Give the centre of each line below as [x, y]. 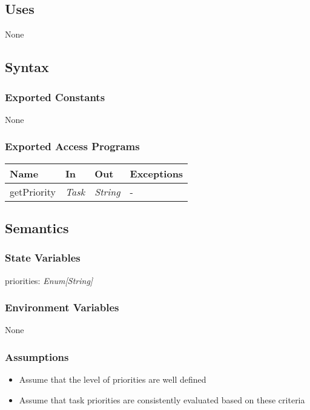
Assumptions [37, 356]
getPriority [33, 191]
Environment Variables [62, 307]
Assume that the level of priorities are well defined [113, 379]
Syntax [27, 67]
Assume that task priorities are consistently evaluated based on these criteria [162, 399]
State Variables [43, 258]
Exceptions [157, 173]
